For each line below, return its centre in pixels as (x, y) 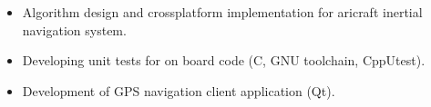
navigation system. (74, 29)
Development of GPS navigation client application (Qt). (179, 90)
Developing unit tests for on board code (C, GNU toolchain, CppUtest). (224, 60)
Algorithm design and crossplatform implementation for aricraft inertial (222, 12)
